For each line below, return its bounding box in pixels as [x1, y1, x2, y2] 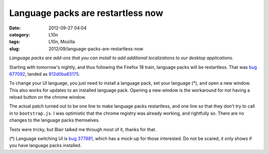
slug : [9, 45, 20, 52]
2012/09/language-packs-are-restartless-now [48, 45, 144, 52]
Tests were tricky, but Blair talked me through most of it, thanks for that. [9, 126, 156, 132]
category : [9, 31, 30, 37]
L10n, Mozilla [48, 39, 75, 45]
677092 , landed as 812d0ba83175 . [9, 71, 80, 77]
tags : [9, 39, 20, 45]
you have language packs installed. [9, 143, 82, 149]
